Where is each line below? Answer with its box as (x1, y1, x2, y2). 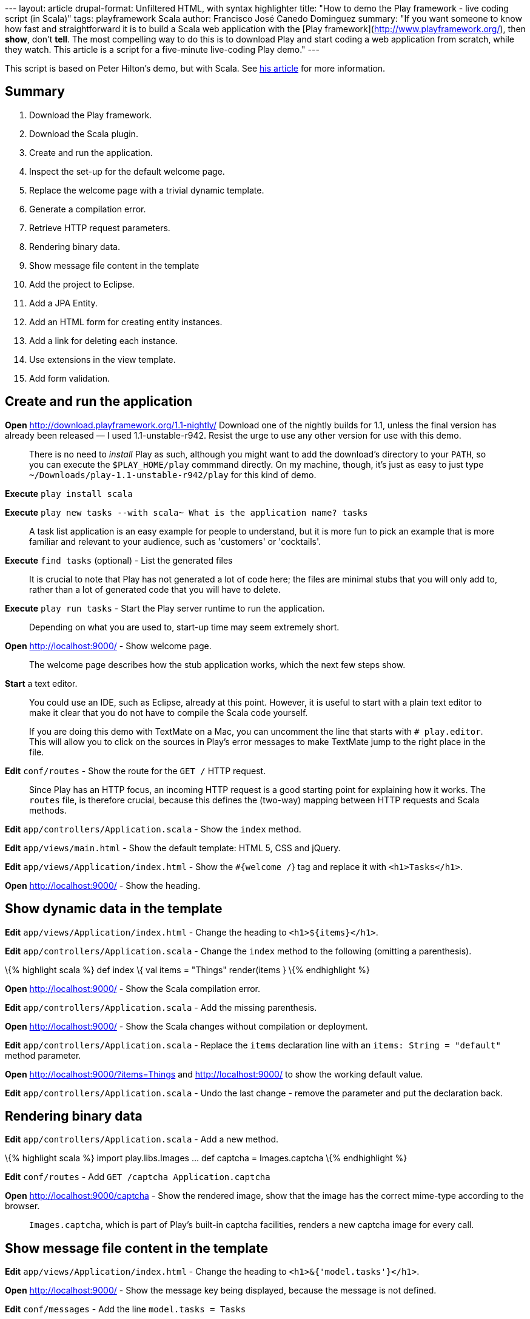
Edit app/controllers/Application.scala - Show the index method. (5, 823, 301, 834)
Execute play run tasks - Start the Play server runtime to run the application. (5, 602, 325, 613)
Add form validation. (29, 373, 110, 383)
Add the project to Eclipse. (29, 278, 135, 289)
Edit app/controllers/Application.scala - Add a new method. (5, 1134, 279, 1145)
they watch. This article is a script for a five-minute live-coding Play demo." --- (5, 44, 320, 55)
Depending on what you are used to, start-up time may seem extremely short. (29, 621, 340, 632)
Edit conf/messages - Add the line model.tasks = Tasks (5, 1304, 246, 1315)
